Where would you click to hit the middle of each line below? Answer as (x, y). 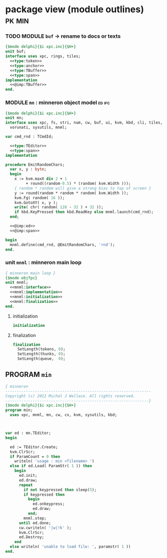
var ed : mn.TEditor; (28, 433)
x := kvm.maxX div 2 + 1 (41, 179)
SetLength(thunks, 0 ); (41, 354)
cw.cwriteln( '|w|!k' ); (45, 528)
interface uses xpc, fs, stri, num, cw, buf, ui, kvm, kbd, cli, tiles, (84, 123)
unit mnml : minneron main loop (43, 262)
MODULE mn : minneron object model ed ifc (58, 103)
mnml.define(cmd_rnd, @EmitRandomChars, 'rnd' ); (62, 245)
